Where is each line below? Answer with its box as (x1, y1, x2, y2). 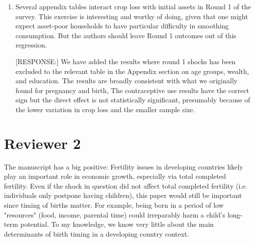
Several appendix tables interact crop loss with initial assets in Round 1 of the (15, 1, 251, 11)
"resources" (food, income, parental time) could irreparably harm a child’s (4, 209, 226, 219)
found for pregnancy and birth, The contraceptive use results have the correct (15, 85, 249, 95)
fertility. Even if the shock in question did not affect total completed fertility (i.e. (4, 180, 248, 191)
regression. (15, 40, 47, 50)
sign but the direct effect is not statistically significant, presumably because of (15, 95, 250, 105)
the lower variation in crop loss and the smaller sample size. (15, 104, 195, 114)
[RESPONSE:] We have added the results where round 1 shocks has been (15, 56, 236, 66)
